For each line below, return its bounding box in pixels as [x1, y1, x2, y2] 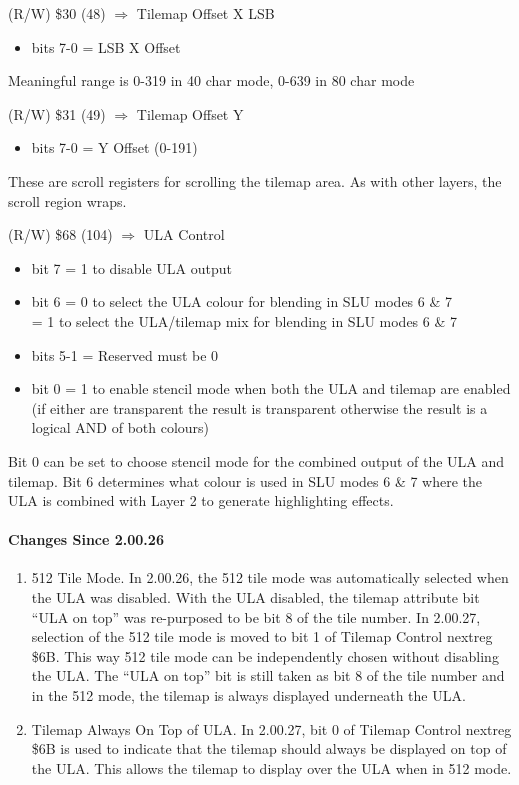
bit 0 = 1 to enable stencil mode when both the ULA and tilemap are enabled [31, 378, 511, 399]
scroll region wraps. [8, 190, 127, 211]
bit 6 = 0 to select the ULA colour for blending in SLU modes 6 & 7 [31, 291, 453, 312]
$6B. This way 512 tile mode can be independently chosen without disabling [31, 645, 499, 666]
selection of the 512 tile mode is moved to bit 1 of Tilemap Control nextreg [31, 626, 493, 647]
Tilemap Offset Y [136, 103, 244, 124]
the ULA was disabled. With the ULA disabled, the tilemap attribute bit [31, 587, 480, 608]
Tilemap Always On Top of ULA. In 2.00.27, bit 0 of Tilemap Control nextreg [31, 718, 512, 739]
